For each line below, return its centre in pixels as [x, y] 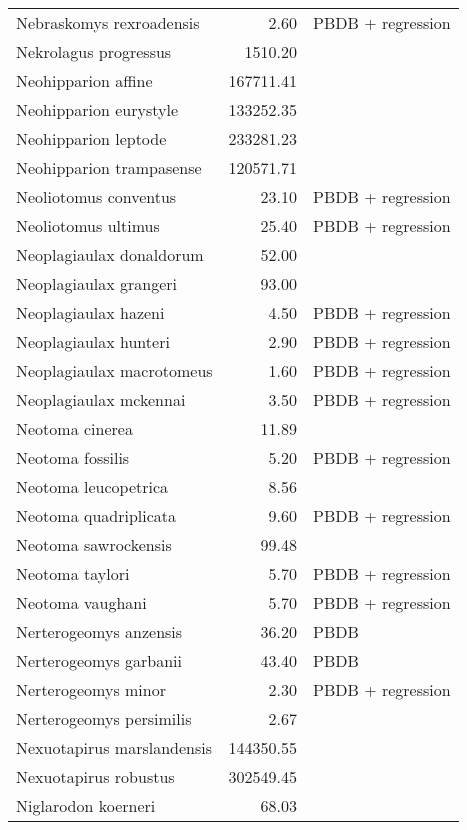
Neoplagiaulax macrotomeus [114, 370]
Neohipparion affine [84, 80]
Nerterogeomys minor [91, 689]
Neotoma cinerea [74, 428]
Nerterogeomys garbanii [99, 660]
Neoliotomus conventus [96, 196]
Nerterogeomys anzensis [99, 631]
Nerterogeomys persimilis [104, 718]
